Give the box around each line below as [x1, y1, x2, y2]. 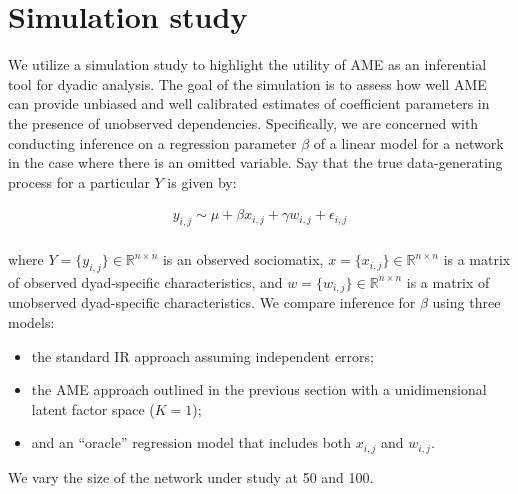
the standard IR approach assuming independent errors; [31, 345, 374, 366]
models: [8, 311, 55, 332]
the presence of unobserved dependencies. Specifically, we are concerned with [8, 112, 479, 133]
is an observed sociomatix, [162, 249, 324, 270]
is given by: [167, 171, 237, 192]
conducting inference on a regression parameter [8, 132, 297, 153]
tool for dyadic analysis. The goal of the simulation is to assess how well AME [8, 73, 487, 94]
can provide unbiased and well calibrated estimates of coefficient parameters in [8, 93, 490, 114]
